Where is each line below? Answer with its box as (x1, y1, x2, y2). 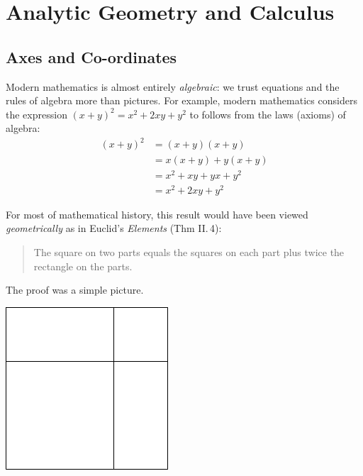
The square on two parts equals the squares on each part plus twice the (33, 244, 345, 259)
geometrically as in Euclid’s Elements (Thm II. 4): (6, 221, 222, 236)
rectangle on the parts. (33, 258, 133, 273)
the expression (6, 106, 67, 121)
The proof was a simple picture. (6, 282, 144, 297)
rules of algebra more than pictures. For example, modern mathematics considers (6, 93, 357, 108)
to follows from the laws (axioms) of (189, 106, 346, 121)
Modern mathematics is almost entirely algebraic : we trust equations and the (6, 79, 340, 94)
